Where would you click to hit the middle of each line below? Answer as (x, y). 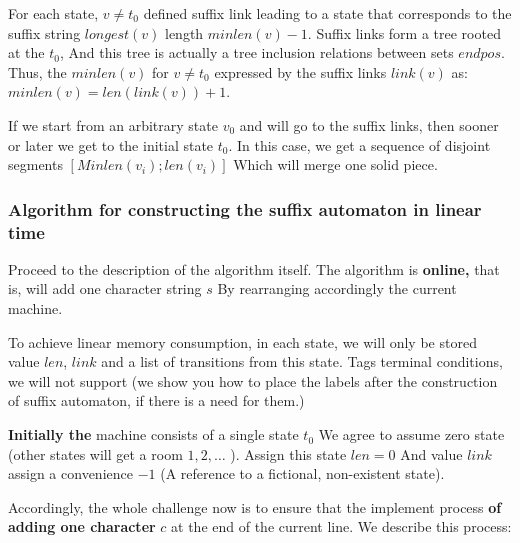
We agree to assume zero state (411, 434)
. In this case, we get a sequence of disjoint (359, 144)
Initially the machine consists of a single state (153, 434)
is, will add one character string (105, 288)
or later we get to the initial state (111, 144)
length (184, 32)
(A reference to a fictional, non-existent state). (302, 473)
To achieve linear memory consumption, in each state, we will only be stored (242, 341)
